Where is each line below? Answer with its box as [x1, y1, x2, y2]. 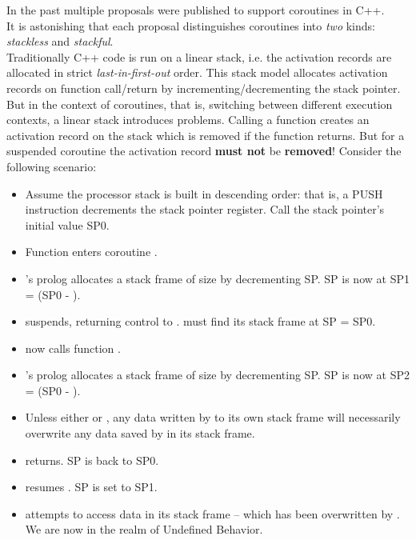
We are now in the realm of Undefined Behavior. [25, 521, 263, 538]
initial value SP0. [25, 216, 110, 233]
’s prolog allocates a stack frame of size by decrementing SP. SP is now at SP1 [25, 270, 410, 286]
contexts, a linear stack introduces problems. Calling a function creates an [6, 111, 370, 128]
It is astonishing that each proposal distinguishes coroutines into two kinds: [6, 17, 375, 34]
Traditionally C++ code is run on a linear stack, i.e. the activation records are [6, 48, 392, 65]
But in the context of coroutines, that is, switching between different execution [6, 95, 393, 112]
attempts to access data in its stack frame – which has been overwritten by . [25, 505, 400, 522]
